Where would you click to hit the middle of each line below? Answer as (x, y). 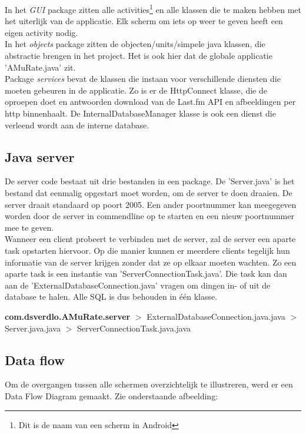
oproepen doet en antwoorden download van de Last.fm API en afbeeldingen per (150, 102)
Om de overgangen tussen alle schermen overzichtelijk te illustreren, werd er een (149, 384)
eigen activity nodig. (41, 32)
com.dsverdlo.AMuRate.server (68, 316)
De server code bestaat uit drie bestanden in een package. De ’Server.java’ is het (150, 181)
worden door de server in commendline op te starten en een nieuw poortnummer (149, 216)
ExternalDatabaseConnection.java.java (216, 316)
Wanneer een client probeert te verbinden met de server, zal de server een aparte (150, 239)
